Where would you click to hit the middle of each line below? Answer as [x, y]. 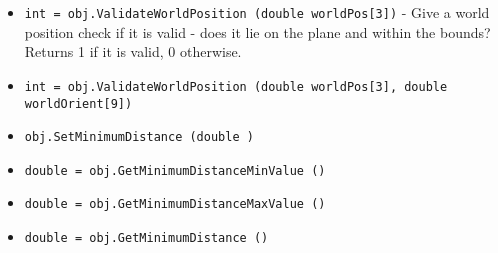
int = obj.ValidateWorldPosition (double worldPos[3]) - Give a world [257, 12]
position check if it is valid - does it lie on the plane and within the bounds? [257, 31]
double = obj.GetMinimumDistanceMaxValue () [175, 204]
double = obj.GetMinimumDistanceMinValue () [175, 170]
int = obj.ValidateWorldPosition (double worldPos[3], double [236, 86]
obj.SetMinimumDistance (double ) [139, 137]
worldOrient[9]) [78, 103]
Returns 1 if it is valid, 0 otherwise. [133, 51]
